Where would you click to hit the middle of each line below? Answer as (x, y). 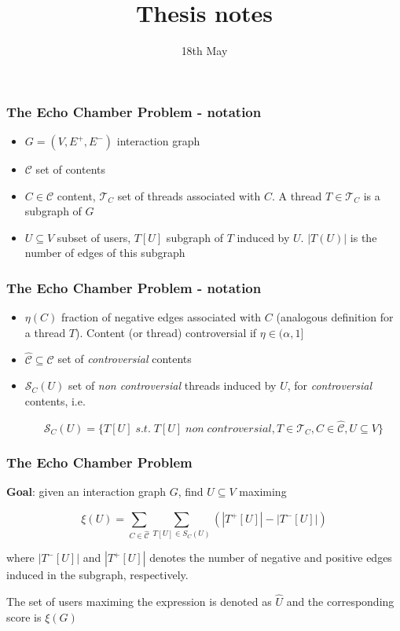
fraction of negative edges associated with (161, 317)
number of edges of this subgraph (105, 253)
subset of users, (94, 237)
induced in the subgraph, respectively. (97, 575)
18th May (204, 51)
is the (363, 237)
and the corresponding (340, 601)
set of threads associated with (189, 195)
